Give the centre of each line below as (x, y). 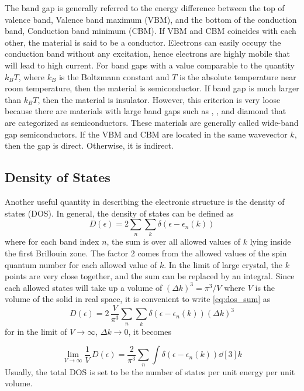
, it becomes (150, 331)
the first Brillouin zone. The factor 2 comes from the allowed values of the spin (146, 253)
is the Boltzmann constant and (114, 76)
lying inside (270, 241)
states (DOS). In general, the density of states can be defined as (119, 213)
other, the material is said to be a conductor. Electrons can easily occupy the (143, 42)
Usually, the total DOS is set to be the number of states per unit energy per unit (150, 371)
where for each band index (52, 241)
